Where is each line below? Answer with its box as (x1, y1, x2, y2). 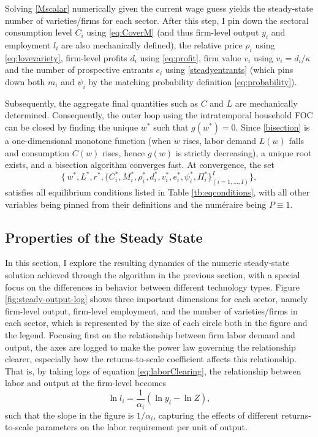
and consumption (5, 146, 70, 159)
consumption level (5, 26, 72, 39)
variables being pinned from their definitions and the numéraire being (5, 197, 267, 210)
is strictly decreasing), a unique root (175, 146, 312, 159)
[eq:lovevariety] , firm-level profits (5, 51, 127, 64)
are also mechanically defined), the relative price (61, 38, 243, 51)
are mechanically (235, 96, 298, 109)
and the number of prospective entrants (5, 63, 153, 76)
